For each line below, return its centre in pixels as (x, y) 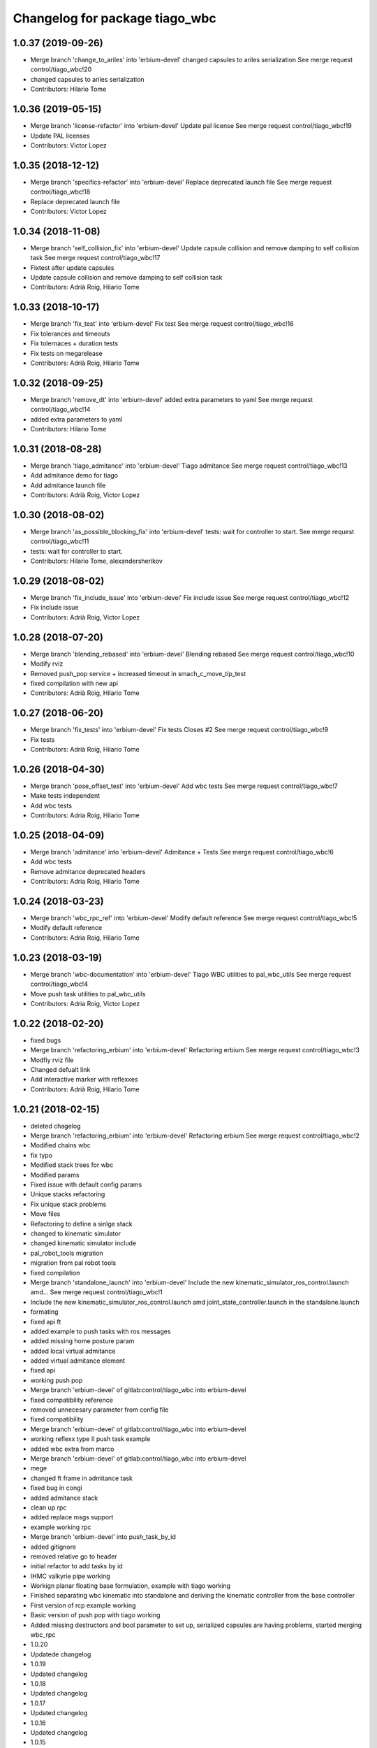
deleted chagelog (56, 1126)
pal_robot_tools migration (67, 1253)
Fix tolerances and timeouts (71, 334)
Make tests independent (65, 796)
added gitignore (53, 1547)
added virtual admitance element (78, 1361)
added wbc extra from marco (72, 1449)
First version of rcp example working (83, 1605)
